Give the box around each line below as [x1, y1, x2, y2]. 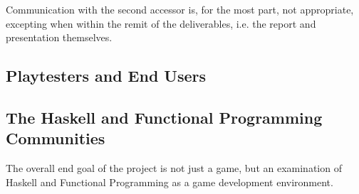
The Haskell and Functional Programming [6, 106, 323, 128]
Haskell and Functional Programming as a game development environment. [6, 174, 333, 189]
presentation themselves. [6, 30, 113, 45]
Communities [6, 127, 105, 149]
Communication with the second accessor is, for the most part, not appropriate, [6, 2, 354, 16]
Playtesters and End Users [6, 65, 207, 87]
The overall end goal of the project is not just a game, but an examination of [6, 161, 342, 176]
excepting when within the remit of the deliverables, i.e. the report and [6, 16, 316, 31]
